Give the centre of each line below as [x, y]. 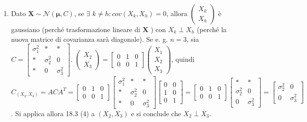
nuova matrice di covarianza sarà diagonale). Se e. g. [89, 39]
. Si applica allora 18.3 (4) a [53, 113]
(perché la [212, 29]
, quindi [183, 59]
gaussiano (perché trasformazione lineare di [76, 29]
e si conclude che [156, 113]
